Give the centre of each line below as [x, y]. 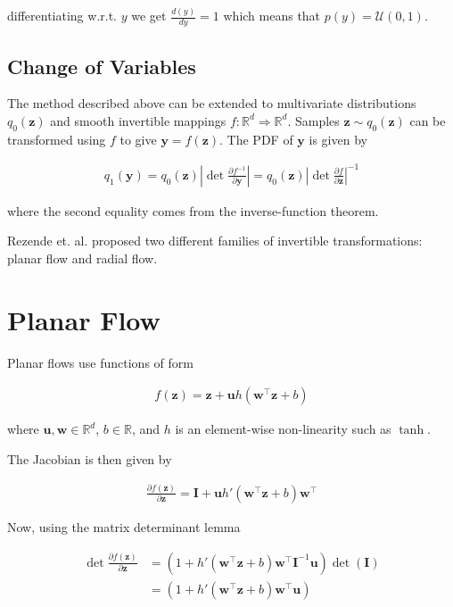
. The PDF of [256, 139]
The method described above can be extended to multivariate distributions [212, 103]
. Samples [313, 120]
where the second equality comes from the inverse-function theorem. [193, 210]
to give [138, 139]
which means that [272, 16]
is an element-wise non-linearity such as [283, 429]
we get [149, 16]
